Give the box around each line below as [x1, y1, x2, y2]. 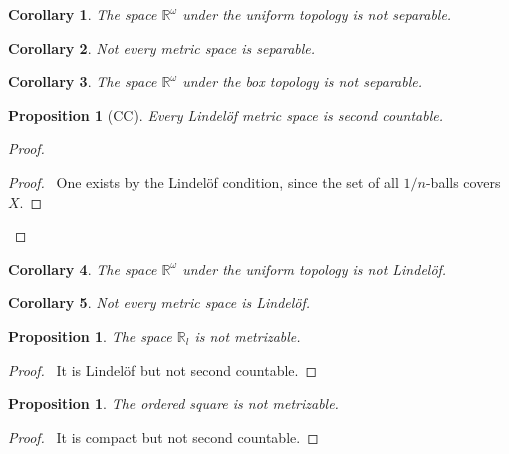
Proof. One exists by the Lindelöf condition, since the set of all [8, 171, 399, 192]
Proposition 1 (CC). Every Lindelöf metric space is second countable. [8, 104, 444, 125]
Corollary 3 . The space [8, 71, 157, 92]
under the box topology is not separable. [182, 71, 423, 92]
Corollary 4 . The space [8, 258, 157, 279]
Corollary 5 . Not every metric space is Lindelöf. [8, 292, 311, 313]
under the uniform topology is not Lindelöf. [182, 258, 447, 279]
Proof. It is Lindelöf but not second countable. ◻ [8, 359, 318, 380]
